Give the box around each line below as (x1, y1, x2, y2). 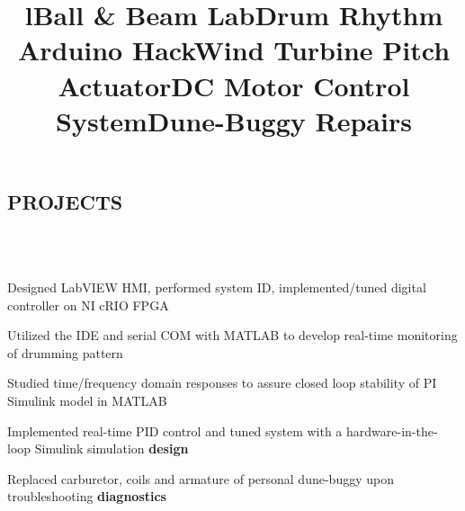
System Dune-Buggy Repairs (56, 102, 412, 139)
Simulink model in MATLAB (7, 390, 167, 409)
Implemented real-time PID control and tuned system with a (7, 421, 343, 440)
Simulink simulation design (34, 439, 189, 458)
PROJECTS (7, 187, 123, 215)
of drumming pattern (7, 343, 123, 362)
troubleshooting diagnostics (7, 487, 166, 506)
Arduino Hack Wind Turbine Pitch (17, 31, 451, 68)
